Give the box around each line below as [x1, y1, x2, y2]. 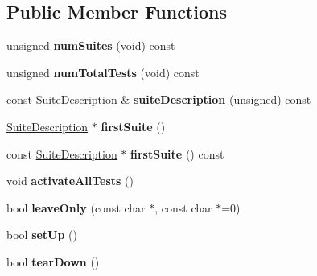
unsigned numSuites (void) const [6, 37, 175, 54]
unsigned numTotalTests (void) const [6, 64, 200, 80]
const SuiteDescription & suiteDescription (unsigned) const [6, 91, 311, 108]
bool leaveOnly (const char [6, 199, 146, 216]
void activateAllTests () [6, 172, 134, 189]
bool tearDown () [6, 253, 100, 270]
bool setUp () [6, 226, 78, 243]
